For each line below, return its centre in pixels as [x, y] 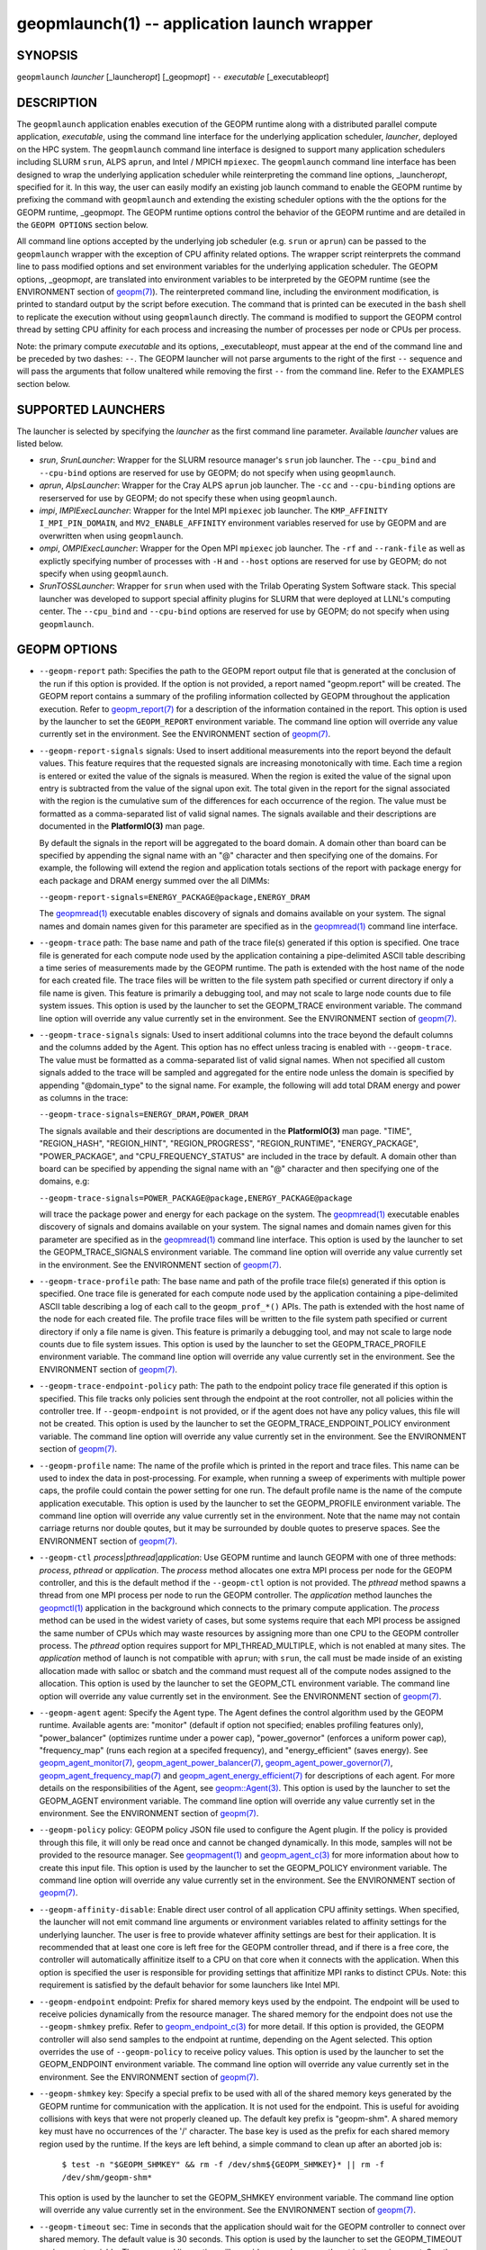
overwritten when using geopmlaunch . [111, 535]
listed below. [40, 444]
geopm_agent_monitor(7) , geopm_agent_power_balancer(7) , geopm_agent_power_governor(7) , [216, 1763]
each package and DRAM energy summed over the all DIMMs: [154, 880]
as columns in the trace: [84, 1097]
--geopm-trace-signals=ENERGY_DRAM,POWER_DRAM [144, 1115]
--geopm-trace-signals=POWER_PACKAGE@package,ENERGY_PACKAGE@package [196, 1198]
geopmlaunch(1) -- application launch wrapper [195, 23]
